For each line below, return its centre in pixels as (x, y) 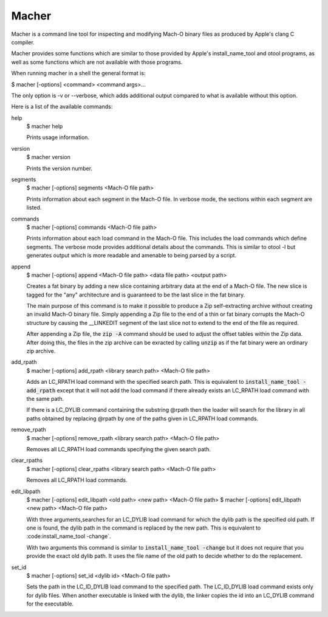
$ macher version (49, 157)
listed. (34, 208)
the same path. (45, 399)
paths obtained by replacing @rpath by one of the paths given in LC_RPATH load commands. (142, 418)
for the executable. (50, 604)
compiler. (23, 42)
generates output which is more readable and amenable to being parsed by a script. (132, 256)
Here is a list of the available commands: (62, 107)
